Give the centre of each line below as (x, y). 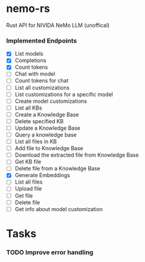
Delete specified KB (39, 121)
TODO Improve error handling (50, 252)
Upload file (28, 189)
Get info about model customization (59, 209)
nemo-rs (28, 9)
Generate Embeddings (42, 175)
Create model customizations (51, 101)
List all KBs (28, 108)
